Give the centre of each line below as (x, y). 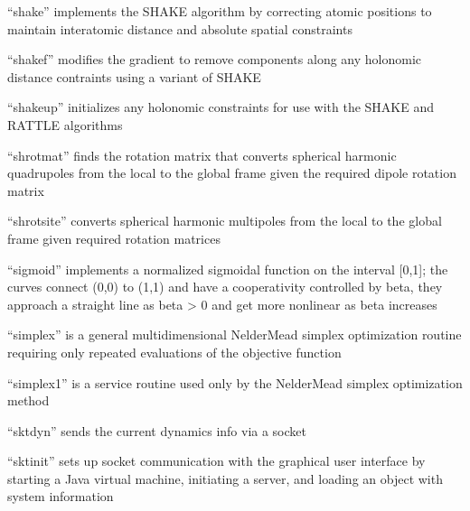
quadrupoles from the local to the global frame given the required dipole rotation (232, 173)
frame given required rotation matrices (114, 238)
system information (61, 496)
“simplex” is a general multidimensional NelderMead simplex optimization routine (235, 334)
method (28, 400)
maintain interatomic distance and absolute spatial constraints (180, 28)
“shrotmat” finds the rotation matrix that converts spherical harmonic (202, 155)
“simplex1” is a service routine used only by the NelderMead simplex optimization (235, 382)
